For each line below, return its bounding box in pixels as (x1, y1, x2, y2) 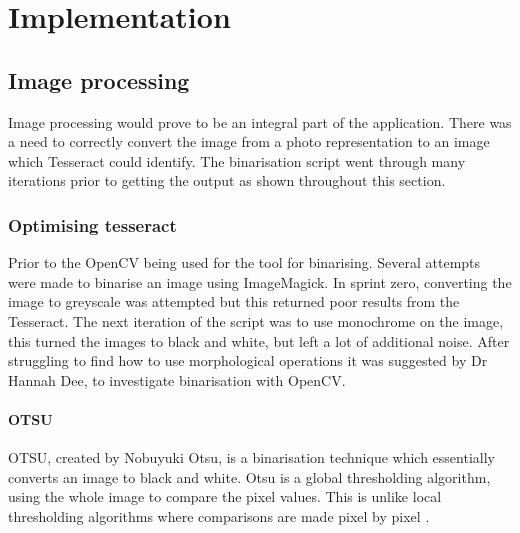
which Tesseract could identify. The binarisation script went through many (8, 150, 466, 171)
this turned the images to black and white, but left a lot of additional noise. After (8, 330, 510, 351)
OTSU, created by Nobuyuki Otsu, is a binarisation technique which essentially (8, 447, 495, 468)
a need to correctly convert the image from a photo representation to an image (8, 131, 490, 152)
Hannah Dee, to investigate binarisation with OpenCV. (8, 369, 346, 390)
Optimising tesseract (8, 212, 177, 237)
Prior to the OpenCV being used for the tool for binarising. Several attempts (8, 252, 481, 273)
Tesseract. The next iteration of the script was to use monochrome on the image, (8, 310, 504, 331)
